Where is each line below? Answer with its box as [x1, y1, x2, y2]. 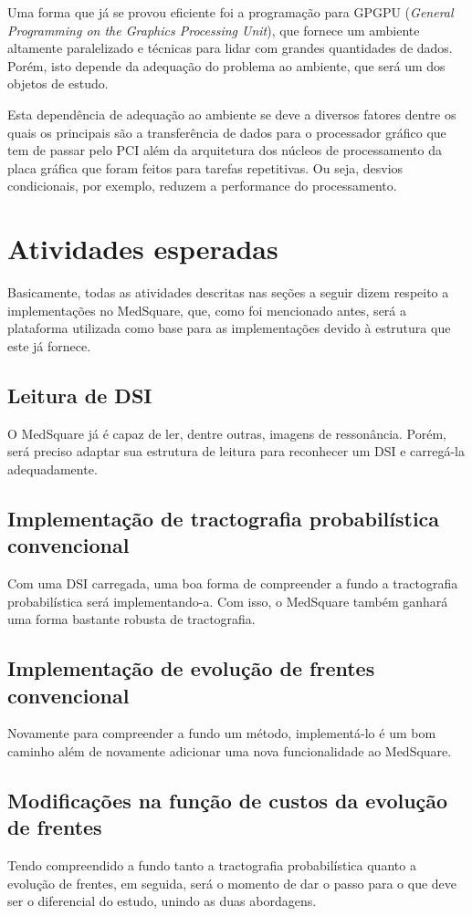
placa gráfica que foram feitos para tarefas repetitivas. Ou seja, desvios [7, 158, 404, 177]
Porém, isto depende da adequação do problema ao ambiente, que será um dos [7, 56, 446, 75]
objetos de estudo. [7, 74, 109, 93]
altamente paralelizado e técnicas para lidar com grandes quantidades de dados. [7, 38, 453, 57]
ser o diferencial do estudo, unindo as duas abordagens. [7, 891, 317, 911]
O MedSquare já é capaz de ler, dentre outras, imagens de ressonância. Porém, [7, 423, 446, 442]
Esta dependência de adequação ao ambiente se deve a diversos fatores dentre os [7, 104, 456, 123]
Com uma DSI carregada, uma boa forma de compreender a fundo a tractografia [7, 574, 458, 593]
